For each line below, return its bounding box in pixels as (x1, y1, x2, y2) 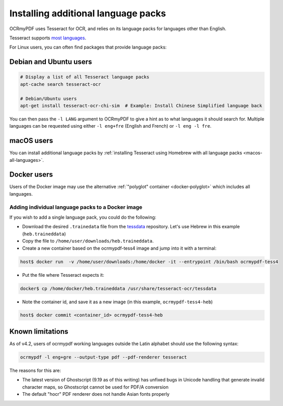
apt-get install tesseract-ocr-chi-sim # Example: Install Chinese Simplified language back (20, 103, 263, 108)
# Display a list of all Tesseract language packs (20, 74, 150, 80)
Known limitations (9, 327, 68, 336)
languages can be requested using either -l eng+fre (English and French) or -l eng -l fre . (9, 123, 212, 129)
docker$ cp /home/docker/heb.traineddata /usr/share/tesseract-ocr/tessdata (20, 285, 217, 291)
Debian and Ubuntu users (9, 58, 92, 66)
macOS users (9, 136, 54, 145)
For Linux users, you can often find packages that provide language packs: (9, 44, 167, 51)
